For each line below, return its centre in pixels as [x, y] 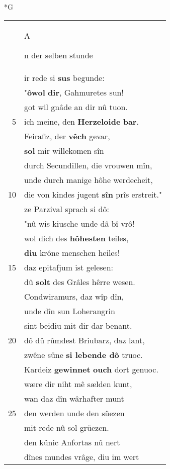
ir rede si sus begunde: [64, 77]
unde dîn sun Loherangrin [70, 311]
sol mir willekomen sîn [64, 150]
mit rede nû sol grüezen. [67, 427]
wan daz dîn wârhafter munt [74, 398]
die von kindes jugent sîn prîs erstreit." [93, 194]
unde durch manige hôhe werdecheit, [89, 179]
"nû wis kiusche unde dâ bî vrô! [79, 223]
